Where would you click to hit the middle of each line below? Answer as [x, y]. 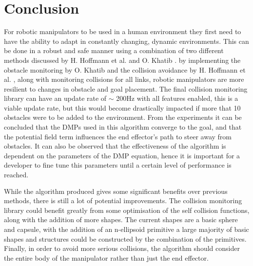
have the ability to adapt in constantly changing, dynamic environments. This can [126, 41]
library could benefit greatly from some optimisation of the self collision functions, [127, 210]
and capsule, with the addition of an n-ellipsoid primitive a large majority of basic [126, 229]
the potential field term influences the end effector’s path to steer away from [118, 136]
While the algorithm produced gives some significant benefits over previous [116, 191]
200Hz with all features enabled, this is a [177, 98]
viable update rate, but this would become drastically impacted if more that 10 [122, 107]
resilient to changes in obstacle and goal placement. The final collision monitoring [126, 88]
